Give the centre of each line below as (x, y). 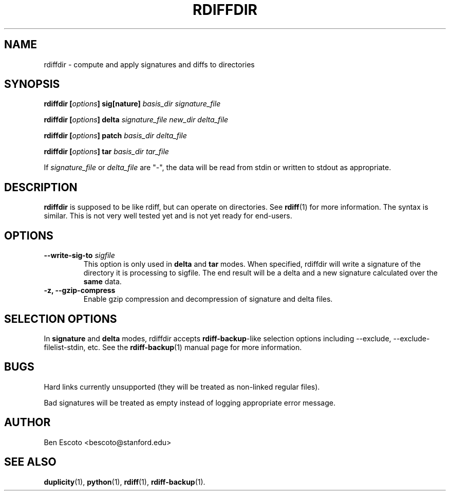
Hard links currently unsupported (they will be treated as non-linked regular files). (182, 387)
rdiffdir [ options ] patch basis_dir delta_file (115, 136)
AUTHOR (27, 423)
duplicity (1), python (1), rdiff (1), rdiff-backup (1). (125, 482)
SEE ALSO (30, 462)
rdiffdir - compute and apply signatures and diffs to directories (149, 64)
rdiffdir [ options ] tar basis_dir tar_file (106, 152)
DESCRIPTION (41, 187)
